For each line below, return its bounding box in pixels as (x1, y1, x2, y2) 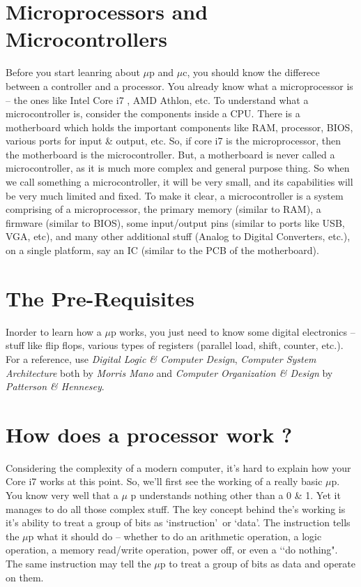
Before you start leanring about (6, 65, 140, 80)
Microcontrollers (6, 24, 167, 53)
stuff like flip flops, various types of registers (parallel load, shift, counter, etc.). (6, 338, 344, 352)
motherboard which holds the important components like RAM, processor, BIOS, (6, 119, 353, 134)
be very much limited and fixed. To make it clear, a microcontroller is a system (6, 188, 344, 202)
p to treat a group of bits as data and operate (160, 556, 356, 570)
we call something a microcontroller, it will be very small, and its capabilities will (6, 174, 353, 189)
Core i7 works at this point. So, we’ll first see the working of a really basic (6, 474, 323, 489)
